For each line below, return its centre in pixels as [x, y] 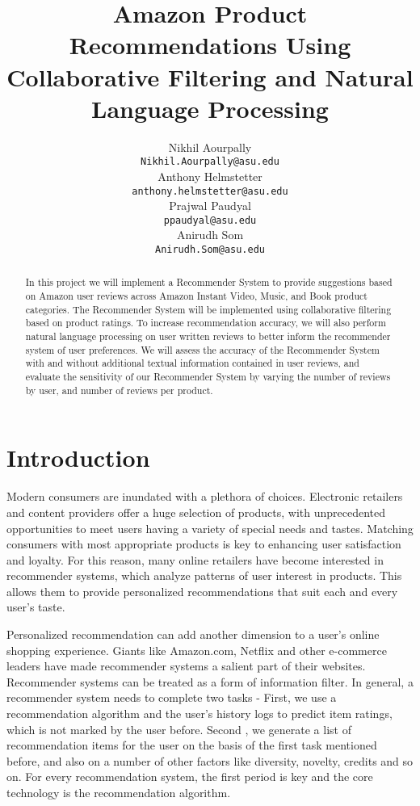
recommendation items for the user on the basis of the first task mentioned [192, 745]
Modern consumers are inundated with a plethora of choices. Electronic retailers [205, 496]
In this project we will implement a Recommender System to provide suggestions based [209, 282]
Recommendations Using [210, 45]
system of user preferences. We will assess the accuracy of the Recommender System [202, 349]
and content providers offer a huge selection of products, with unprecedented [196, 512]
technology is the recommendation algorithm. [119, 793]
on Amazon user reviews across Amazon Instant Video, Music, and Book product [196, 296]
